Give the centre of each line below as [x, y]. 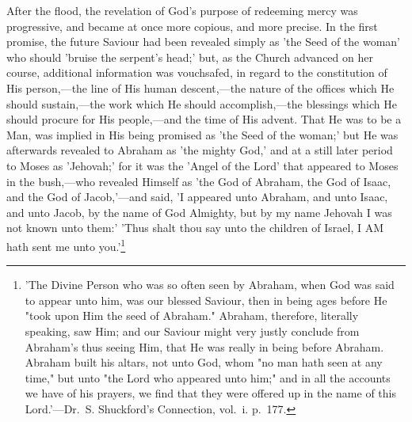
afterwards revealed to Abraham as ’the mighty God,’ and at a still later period [200, 150]
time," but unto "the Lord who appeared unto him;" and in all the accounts [208, 377]
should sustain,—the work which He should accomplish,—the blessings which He [202, 103]
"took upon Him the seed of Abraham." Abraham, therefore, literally [192, 316]
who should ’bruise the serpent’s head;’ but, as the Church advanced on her [190, 57]
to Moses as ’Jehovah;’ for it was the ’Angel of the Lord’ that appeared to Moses [202, 165]
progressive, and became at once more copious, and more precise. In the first [192, 26]
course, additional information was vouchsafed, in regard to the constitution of [197, 72]
